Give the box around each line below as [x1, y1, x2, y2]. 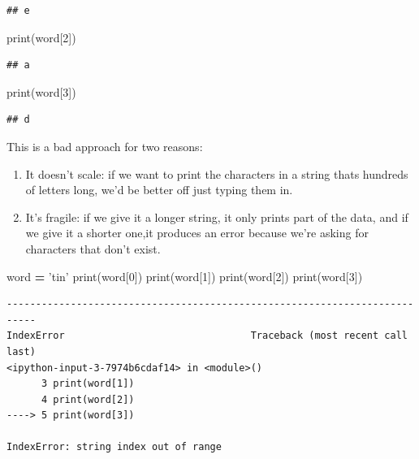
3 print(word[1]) [41, 378, 135, 390]
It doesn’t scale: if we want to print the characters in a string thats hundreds [25, 165, 408, 182]
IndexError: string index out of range [6, 441, 222, 453]
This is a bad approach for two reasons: [6, 137, 203, 154]
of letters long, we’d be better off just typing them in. [25, 181, 293, 198]
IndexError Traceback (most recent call [6, 330, 408, 342]
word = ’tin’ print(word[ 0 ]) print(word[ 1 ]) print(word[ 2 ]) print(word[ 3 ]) [6, 267, 363, 284]
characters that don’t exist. [25, 240, 161, 257]
